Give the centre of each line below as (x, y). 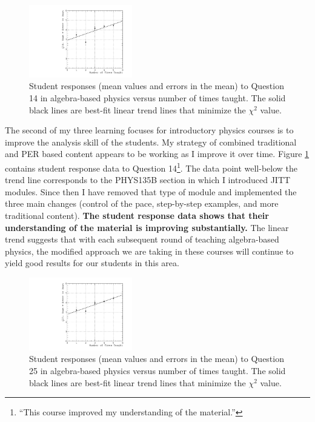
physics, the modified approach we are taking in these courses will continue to (149, 251)
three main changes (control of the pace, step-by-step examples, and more (142, 203)
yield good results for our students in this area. (92, 263)
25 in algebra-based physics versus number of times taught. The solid (157, 371)
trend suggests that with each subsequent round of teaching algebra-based (142, 239)
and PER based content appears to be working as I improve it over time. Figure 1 (157, 154)
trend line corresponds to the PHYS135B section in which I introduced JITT (148, 180)
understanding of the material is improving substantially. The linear (147, 227)
